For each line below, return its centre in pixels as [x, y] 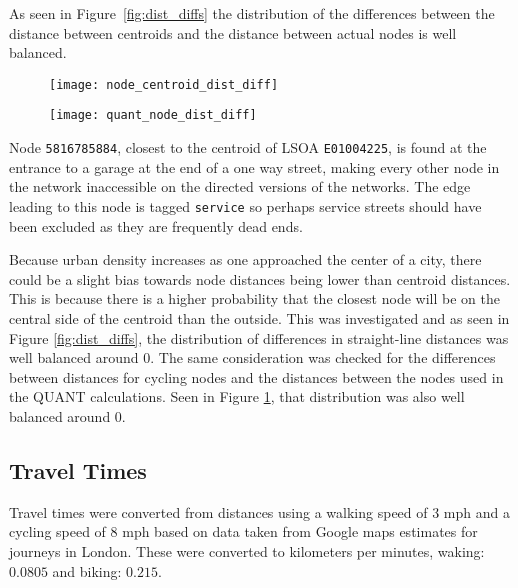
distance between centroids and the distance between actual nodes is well [233, 32]
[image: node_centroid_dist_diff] [164, 84]
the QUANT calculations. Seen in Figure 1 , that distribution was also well [237, 396]
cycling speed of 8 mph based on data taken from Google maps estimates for [243, 531]
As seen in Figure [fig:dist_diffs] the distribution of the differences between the [252, 13]
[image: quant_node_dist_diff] [153, 115]
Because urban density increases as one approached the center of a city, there [245, 259]
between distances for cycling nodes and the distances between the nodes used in [256, 376]
